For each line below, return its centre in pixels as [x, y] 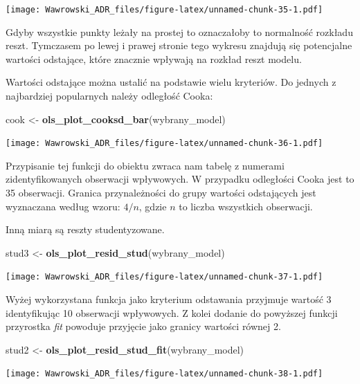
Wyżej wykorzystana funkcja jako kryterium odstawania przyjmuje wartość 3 [169, 299]
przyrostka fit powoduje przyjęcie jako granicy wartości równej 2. [143, 326]
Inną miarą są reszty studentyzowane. [85, 229]
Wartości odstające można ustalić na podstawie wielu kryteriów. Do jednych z [171, 82]
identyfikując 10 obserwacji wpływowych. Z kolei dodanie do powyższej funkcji [172, 312]
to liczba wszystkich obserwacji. [246, 206]
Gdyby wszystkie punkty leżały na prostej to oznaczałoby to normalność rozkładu [179, 31]
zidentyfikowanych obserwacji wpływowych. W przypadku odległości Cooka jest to [180, 179]
